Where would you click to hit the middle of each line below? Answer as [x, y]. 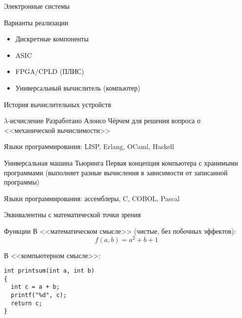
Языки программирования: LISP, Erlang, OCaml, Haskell [89, 146]
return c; [27, 303]
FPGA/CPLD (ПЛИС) [50, 71]
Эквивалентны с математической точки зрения [73, 215]
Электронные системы [37, 6]
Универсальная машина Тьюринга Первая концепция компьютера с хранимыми [121, 162]
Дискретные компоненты [52, 39]
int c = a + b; [35, 287]
